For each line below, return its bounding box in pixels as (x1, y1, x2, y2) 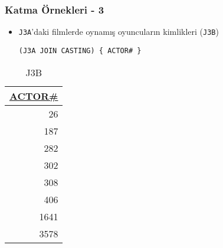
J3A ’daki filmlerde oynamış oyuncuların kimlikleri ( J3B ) (18, 25, 219, 38)
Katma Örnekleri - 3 (5, 2, 104, 17)
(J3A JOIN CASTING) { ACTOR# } (18, 46, 142, 55)
